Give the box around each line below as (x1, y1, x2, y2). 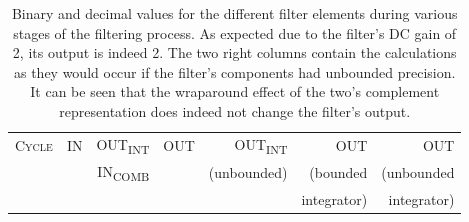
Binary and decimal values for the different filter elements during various (11, 3, 458, 23)
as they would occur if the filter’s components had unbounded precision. (13, 61, 456, 82)
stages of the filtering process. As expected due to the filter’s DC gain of (13, 22, 457, 43)
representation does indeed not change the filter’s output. (59, 100, 411, 121)
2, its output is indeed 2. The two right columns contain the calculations (12, 42, 457, 63)
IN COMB (97, 161, 150, 184)
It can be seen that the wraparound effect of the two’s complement (30, 81, 440, 102)
